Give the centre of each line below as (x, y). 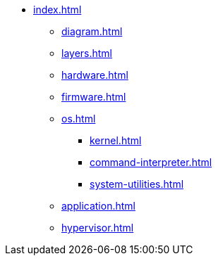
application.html (98, 206)
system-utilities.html (137, 184)
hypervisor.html (98, 228)
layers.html (87, 53)
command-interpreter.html (151, 162)
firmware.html (94, 97)
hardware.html (95, 75)
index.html (57, 9)
